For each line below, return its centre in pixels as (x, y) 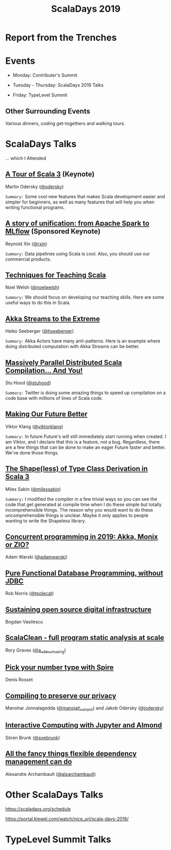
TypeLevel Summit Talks (58, 839)
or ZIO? (17, 545)
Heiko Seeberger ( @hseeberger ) (40, 331)
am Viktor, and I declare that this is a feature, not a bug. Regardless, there (82, 442)
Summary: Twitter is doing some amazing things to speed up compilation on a (86, 393)
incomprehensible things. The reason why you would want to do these (79, 510)
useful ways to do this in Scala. (38, 303)
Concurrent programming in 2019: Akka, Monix (82, 536)
